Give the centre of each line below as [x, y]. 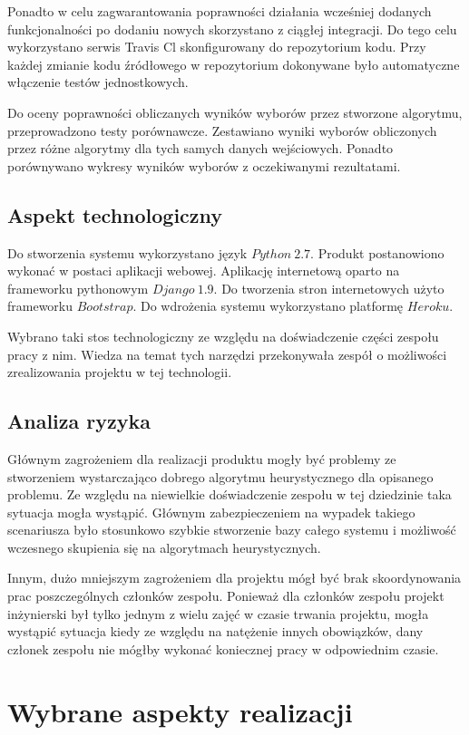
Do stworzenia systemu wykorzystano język [127, 252]
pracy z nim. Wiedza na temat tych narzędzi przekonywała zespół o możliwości [227, 354]
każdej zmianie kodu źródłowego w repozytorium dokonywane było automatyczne [234, 64]
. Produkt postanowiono [377, 252]
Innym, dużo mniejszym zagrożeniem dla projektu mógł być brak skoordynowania [234, 578]
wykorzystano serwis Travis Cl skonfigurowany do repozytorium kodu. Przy [217, 47]
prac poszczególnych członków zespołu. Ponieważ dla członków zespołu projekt [226, 596]
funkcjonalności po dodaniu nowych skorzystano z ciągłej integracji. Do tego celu [232, 29]
